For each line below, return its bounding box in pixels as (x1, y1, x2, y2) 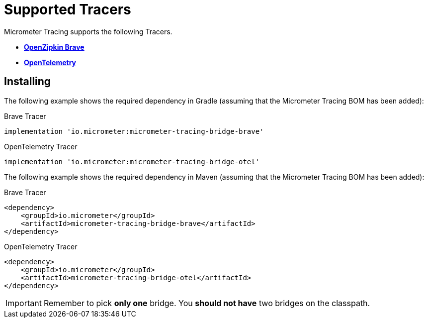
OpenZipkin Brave (24, 42, 85, 51)
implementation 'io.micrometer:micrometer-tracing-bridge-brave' (4, 127, 264, 135)
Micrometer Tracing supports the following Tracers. (4, 27, 172, 36)
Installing (4, 75, 51, 88)
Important (5, 298, 42, 308)
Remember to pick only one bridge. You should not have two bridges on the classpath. (43, 298, 370, 308)
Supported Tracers (4, 1, 131, 18)
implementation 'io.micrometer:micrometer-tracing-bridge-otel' (4, 157, 260, 166)
